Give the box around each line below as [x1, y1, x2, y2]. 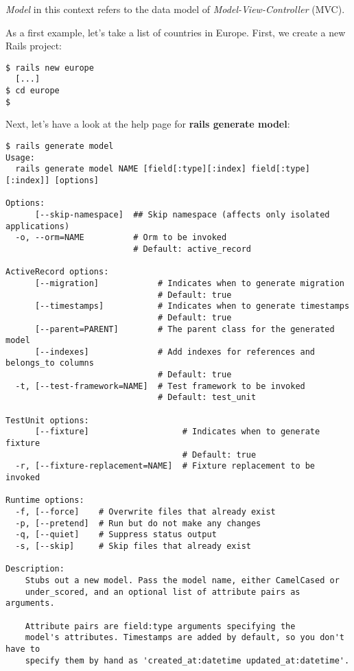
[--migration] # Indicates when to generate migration [34, 278, 344, 288]
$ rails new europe [5, 62, 94, 73]
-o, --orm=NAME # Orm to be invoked [15, 233, 227, 243]
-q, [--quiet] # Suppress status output [15, 530, 217, 540]
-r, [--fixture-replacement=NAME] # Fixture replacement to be [15, 461, 316, 471]
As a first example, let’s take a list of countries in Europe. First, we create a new [5, 25, 346, 39]
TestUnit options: [5, 415, 89, 425]
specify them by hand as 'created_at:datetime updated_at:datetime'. [25, 655, 350, 666]
